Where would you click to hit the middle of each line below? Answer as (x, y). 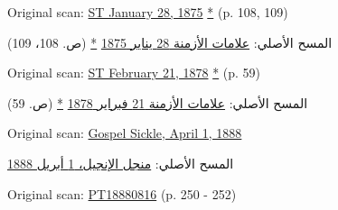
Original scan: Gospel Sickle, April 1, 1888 (125, 133)
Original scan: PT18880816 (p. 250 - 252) (122, 193)
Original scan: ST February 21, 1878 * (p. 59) (134, 73)
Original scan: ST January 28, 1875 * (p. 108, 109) (148, 12)
